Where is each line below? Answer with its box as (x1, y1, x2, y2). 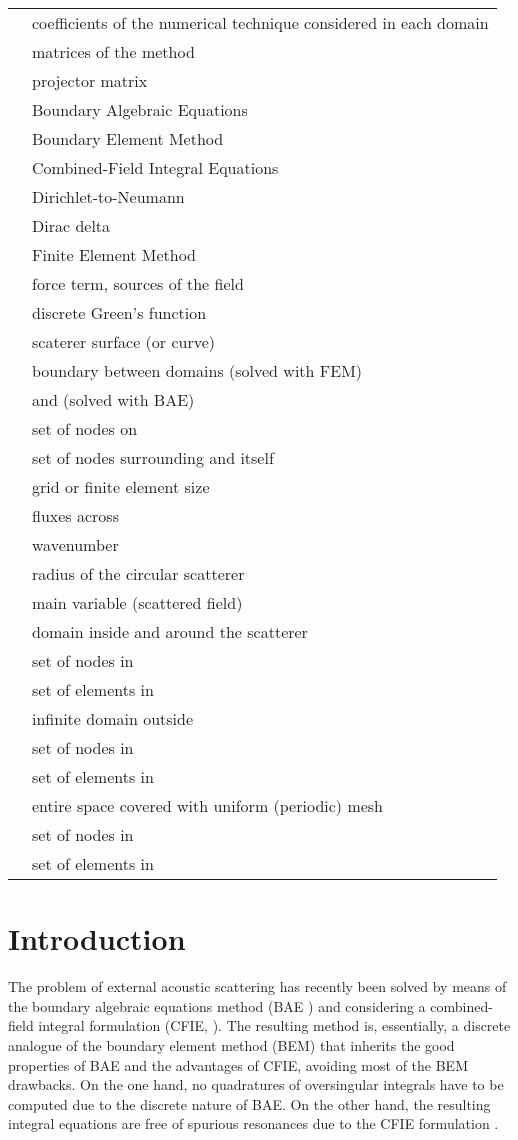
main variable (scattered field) (32, 591, 243, 614)
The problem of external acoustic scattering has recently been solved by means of (8, 976, 507, 997)
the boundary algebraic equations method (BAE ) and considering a (8, 995, 426, 1016)
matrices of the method (32, 40, 195, 63)
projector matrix (32, 69, 148, 92)
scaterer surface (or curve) (32, 330, 216, 353)
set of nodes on (32, 417, 138, 440)
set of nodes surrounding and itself (32, 446, 274, 469)
